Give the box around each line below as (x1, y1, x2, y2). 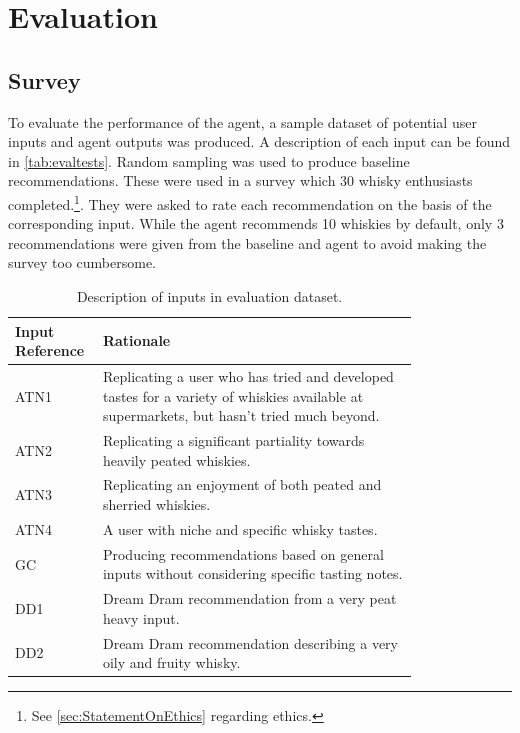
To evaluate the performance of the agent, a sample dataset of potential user (8, 111, 477, 132)
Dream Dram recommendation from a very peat (102, 588, 397, 609)
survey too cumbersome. (8, 252, 156, 273)
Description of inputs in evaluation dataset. (76, 285, 343, 306)
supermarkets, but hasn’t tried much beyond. (102, 405, 380, 426)
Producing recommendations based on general (102, 543, 384, 564)
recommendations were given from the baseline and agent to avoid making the (8, 232, 487, 253)
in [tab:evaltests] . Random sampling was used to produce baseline (8, 150, 410, 171)
